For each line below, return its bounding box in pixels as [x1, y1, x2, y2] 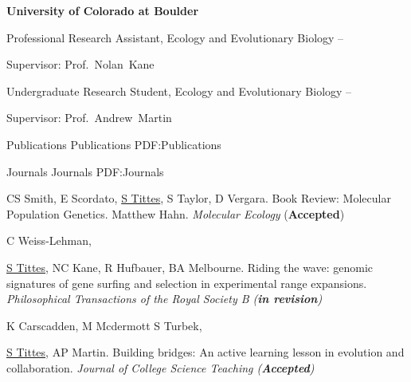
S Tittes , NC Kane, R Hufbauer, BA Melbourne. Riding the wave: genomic [6, 258, 374, 275]
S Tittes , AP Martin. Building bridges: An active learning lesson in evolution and [6, 344, 405, 360]
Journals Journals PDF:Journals [6, 163, 164, 179]
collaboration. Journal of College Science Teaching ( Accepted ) [6, 359, 315, 376]
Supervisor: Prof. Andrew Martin [6, 109, 172, 126]
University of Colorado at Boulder [6, 2, 199, 18]
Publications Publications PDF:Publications [6, 136, 221, 152]
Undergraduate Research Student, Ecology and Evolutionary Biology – [6, 82, 352, 99]
